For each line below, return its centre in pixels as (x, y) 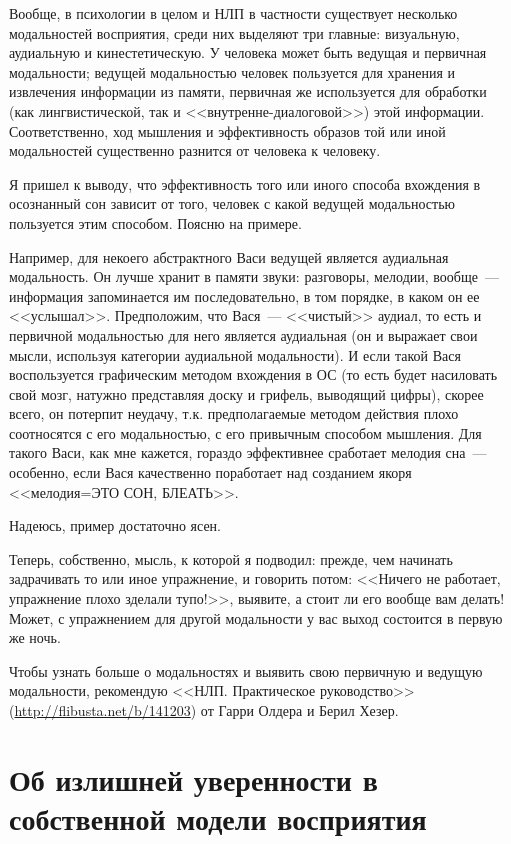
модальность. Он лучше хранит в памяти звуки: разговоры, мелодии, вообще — (254, 276)
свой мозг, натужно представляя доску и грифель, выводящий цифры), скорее (246, 393)
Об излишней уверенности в (193, 778)
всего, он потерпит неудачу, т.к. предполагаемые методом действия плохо (234, 413)
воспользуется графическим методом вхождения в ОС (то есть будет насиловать (253, 374)
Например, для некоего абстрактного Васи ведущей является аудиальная (229, 256)
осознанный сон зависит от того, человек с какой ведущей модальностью (232, 203)
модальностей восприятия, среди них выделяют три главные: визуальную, (234, 32)
